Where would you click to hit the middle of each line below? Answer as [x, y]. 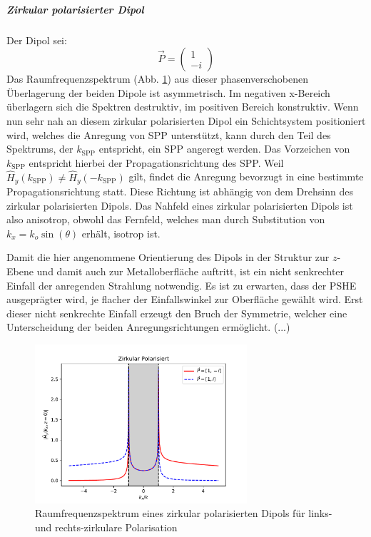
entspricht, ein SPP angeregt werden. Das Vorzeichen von [224, 149]
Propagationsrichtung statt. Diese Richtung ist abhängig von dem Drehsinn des [180, 191]
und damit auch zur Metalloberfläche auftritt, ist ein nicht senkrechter [190, 271]
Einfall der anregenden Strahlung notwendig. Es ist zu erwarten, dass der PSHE [182, 285]
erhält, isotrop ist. [121, 233]
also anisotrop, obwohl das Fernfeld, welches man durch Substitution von [166, 219]
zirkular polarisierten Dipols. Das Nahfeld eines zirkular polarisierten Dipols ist [180, 205]
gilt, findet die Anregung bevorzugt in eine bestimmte [246, 177]
